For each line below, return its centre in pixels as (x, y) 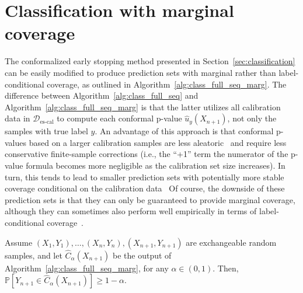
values (16, 142)
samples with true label (46, 131)
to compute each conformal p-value (119, 118)
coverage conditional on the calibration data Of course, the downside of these (145, 188)
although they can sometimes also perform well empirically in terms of (131, 211)
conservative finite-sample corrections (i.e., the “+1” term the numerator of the (147, 154)
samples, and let (34, 255)
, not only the (252, 118)
